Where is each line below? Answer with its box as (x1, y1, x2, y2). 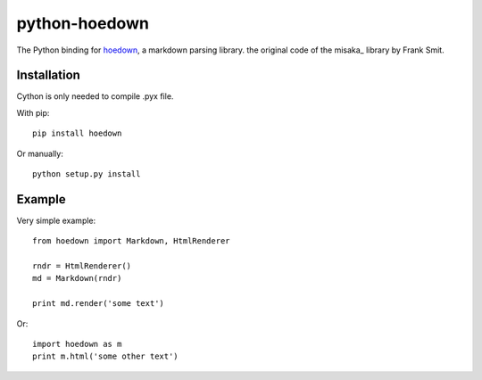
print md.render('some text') (32, 299, 165, 309)
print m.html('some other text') (32, 351, 179, 361)
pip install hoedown (32, 128, 122, 138)
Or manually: (16, 148, 64, 159)
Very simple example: (16, 215, 96, 226)
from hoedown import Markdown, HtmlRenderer (32, 236, 231, 246)
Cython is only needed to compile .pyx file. (16, 91, 174, 102)
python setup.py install (32, 169, 141, 179)
